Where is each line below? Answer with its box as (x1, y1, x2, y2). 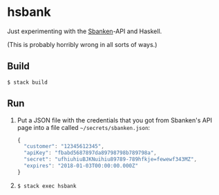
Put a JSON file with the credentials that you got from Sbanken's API (17, 115, 213, 124)
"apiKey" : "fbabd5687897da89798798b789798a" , (23, 149, 158, 156)
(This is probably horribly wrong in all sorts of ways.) (7, 40, 158, 48)
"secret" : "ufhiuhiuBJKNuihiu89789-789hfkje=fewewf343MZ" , (23, 156, 198, 163)
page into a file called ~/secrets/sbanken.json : (17, 123, 151, 131)
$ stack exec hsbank (17, 183, 77, 189)
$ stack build (7, 79, 48, 86)
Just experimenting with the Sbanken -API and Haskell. (7, 27, 162, 35)
